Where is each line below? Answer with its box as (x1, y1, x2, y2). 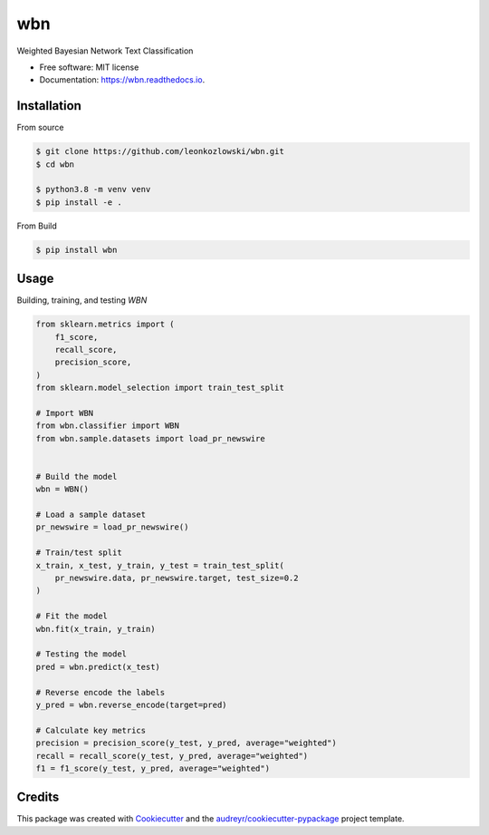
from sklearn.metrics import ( (35, 319, 176, 330)
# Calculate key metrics (35, 725, 147, 735)
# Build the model (35, 471, 118, 481)
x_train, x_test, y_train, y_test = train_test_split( (35, 560, 284, 570)
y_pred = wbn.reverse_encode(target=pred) (35, 699, 227, 710)
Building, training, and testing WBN (16, 295, 148, 306)
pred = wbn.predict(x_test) (35, 662, 160, 672)
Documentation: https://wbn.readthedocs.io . (39, 74, 206, 85)
